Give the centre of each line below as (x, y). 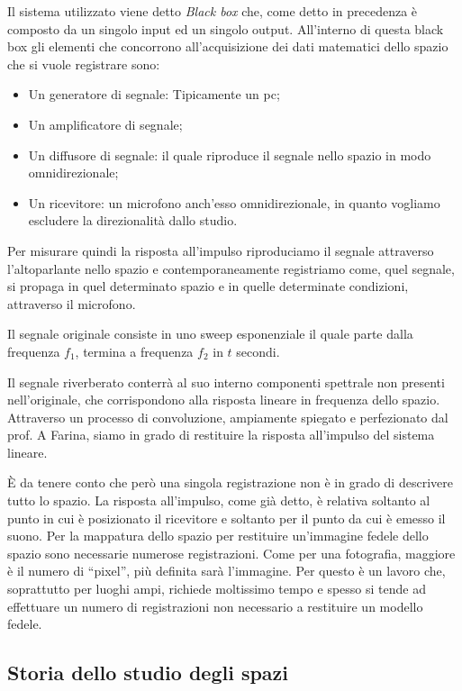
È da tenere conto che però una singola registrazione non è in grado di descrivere (230, 482)
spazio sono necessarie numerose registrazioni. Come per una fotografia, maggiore (231, 553)
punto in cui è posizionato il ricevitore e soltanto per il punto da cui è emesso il (226, 518)
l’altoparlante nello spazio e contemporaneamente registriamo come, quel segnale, (231, 268)
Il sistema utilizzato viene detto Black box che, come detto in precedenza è (213, 11)
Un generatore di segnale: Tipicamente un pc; (154, 94)
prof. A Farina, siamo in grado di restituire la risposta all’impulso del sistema (221, 435)
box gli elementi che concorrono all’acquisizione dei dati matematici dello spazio (228, 46)
